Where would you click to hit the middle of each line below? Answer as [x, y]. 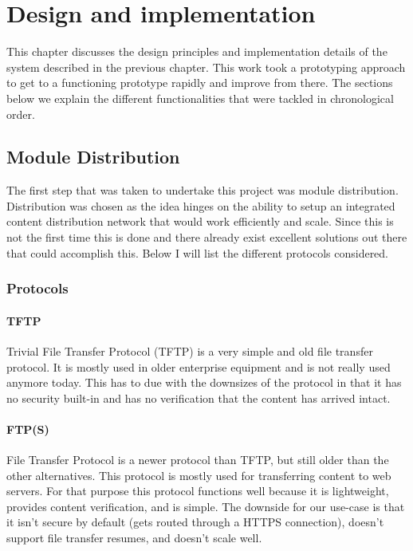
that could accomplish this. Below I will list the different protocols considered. [198, 252]
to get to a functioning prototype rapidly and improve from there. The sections [200, 83]
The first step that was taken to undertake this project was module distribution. [203, 190]
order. [21, 114]
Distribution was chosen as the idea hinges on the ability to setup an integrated [201, 205]
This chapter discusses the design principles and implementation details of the [197, 51]
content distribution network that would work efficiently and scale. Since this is [200, 221]
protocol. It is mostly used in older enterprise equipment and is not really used [199, 366]
